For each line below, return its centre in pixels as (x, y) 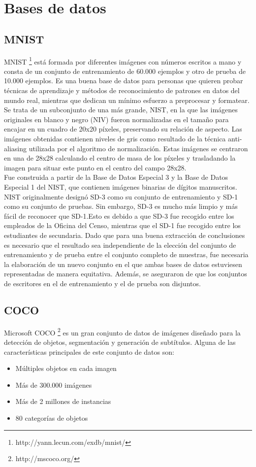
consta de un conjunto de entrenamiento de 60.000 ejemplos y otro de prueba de (125, 71)
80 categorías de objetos (52, 417)
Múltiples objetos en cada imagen (66, 368)
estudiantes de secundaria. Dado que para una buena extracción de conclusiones (125, 235)
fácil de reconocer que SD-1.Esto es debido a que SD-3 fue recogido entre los (119, 216)
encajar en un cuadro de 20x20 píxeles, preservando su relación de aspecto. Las (123, 129)
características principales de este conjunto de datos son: (89, 351)
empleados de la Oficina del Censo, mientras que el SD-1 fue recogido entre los (122, 225)
